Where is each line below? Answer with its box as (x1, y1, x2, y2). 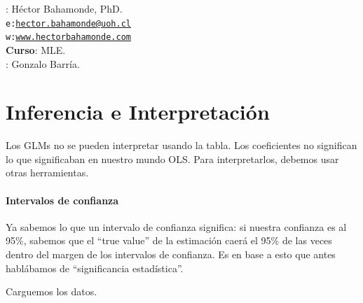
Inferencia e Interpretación (6, 97, 270, 126)
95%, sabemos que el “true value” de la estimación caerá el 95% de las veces (6, 233, 332, 248)
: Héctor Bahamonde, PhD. (6, 1, 123, 15)
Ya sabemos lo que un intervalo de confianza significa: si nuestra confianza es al (6, 219, 347, 234)
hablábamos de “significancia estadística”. (6, 260, 184, 275)
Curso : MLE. (6, 42, 66, 57)
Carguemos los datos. (6, 284, 97, 299)
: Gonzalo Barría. (6, 56, 80, 71)
